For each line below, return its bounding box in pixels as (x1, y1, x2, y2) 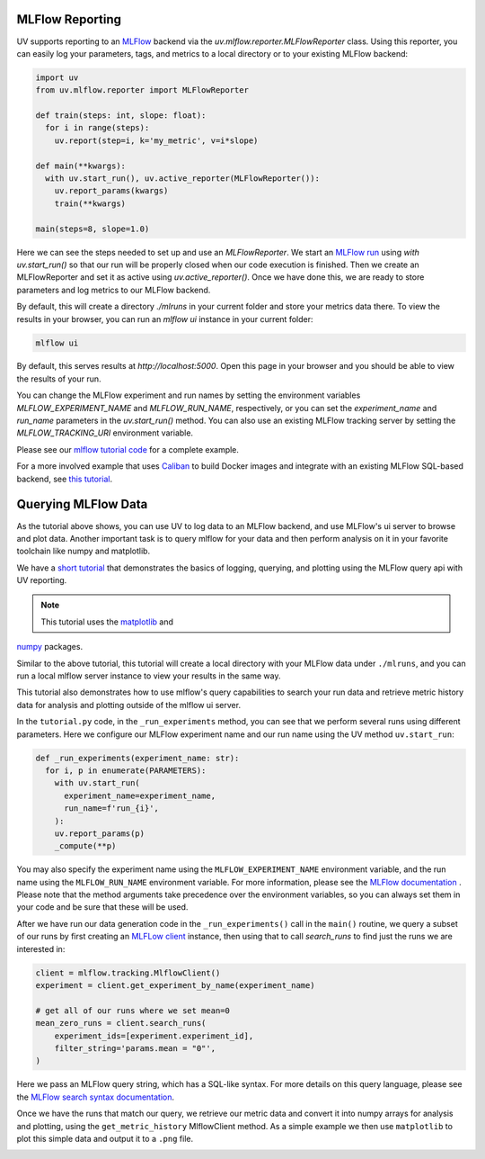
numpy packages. (16, 642, 84, 652)
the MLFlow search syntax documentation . (16, 1092, 175, 1102)
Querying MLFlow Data (16, 497, 148, 512)
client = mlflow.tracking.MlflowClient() (35, 967, 221, 978)
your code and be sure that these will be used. (16, 902, 189, 912)
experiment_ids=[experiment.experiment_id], (54, 1030, 254, 1041)
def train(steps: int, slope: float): (35, 111, 207, 121)
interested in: (16, 943, 66, 954)
